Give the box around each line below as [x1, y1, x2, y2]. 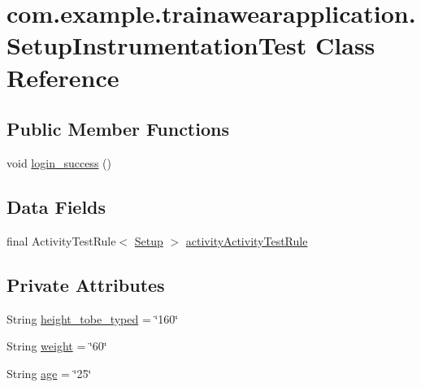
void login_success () [7, 154, 111, 171]
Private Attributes [7, 272, 165, 297]
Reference [7, 60, 119, 93]
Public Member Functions [7, 116, 229, 141]
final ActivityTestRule [7, 232, 116, 249]
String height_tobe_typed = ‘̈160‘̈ [7, 310, 179, 327]
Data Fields [7, 193, 106, 219]
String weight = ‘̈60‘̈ [7, 337, 107, 354]
